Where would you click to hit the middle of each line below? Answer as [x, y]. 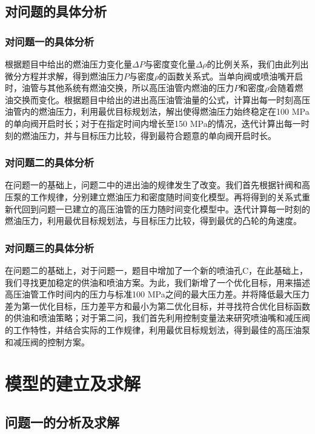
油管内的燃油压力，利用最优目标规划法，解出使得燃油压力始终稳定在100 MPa [157, 111]
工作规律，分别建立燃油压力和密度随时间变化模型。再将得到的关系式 [166, 196]
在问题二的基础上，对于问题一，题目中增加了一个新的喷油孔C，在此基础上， [157, 270]
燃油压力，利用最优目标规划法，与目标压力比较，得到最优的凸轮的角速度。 [153, 221]
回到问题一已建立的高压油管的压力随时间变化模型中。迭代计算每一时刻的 [166, 209]
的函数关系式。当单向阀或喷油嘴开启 [231, 76]
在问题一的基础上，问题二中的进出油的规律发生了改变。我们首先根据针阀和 [153, 185]
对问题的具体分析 [56, 11]
